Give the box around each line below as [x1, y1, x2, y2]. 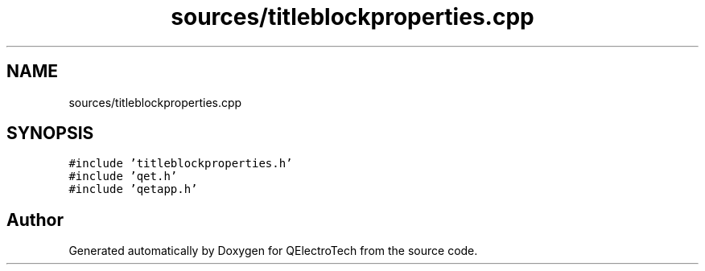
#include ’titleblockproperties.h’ [68, 157, 293, 170]
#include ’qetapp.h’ [68, 183, 198, 196]
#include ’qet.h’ [68, 170, 178, 183]
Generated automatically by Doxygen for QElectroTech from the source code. [68, 244, 478, 258]
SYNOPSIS [6, 123, 94, 144]
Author [6, 209, 64, 230]
